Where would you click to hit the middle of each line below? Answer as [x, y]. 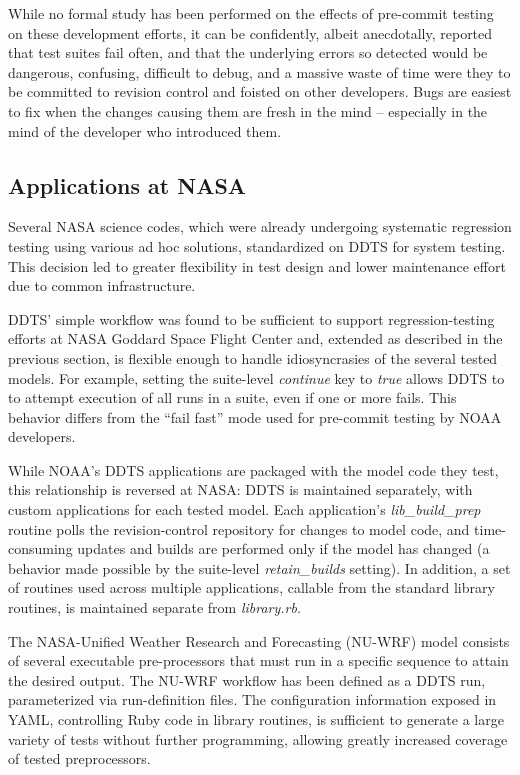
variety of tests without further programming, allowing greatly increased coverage [258, 738]
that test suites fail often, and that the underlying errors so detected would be [248, 52]
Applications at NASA [127, 184]
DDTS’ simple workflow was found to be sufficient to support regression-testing [251, 318]
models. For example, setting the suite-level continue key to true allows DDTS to [256, 377]
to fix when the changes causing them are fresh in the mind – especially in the [248, 110]
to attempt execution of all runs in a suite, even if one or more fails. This [232, 397]
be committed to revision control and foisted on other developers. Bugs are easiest [260, 91]
